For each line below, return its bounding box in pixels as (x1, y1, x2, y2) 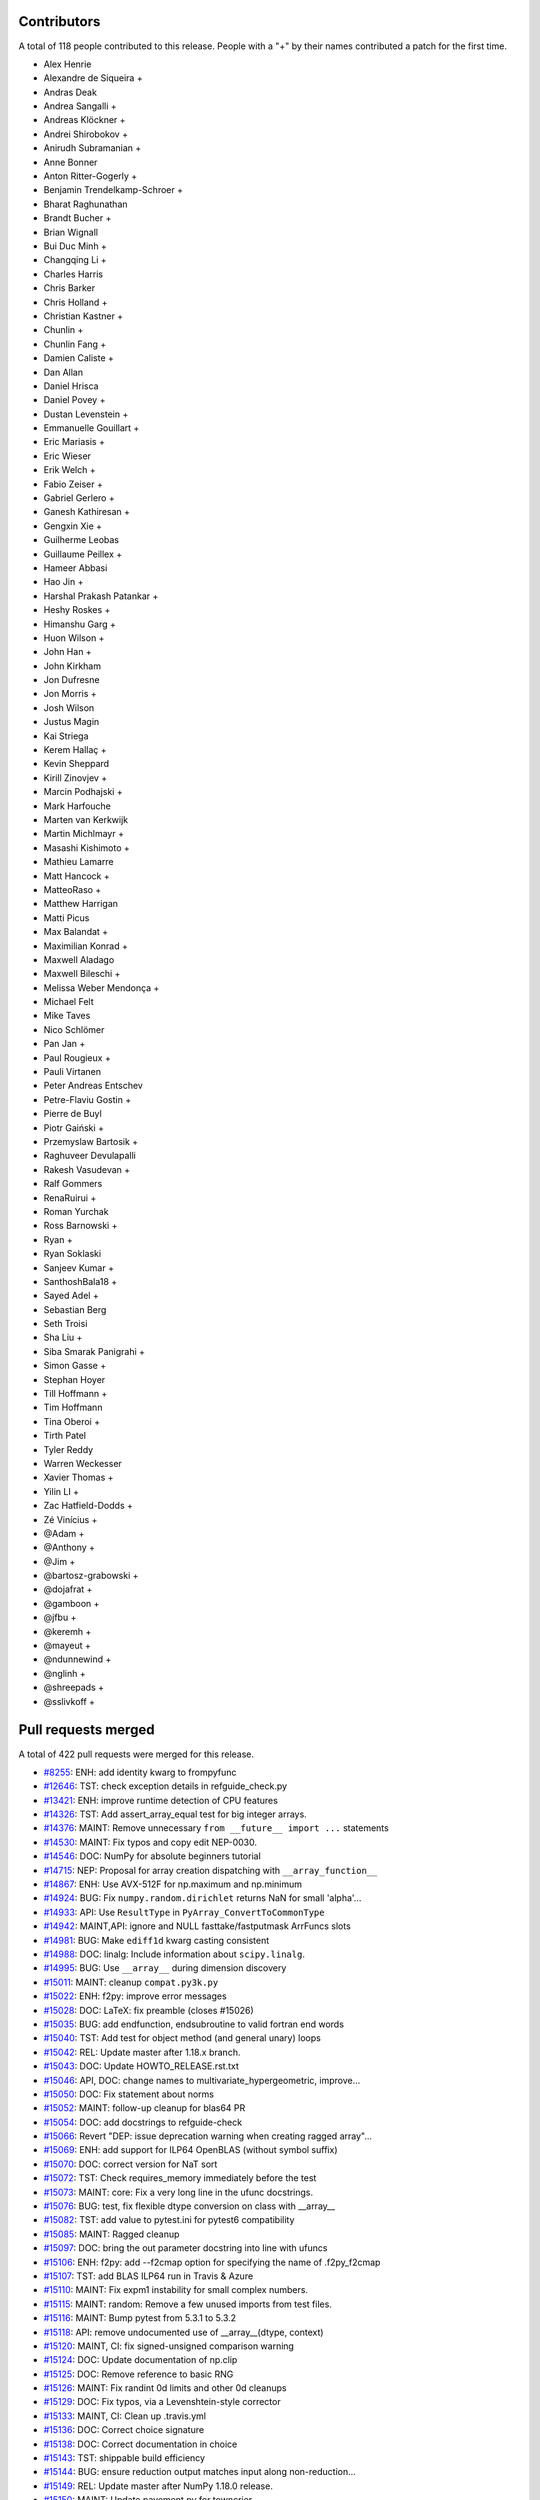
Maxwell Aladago (43, 953, 115, 965)
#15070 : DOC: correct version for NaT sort (43, 2158, 218, 2170)
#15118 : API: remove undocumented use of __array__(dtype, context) (43, 2326, 324, 2338)
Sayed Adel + (43, 1290, 99, 1302)
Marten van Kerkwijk (43, 814, 129, 825)
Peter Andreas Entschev (43, 1080, 144, 1092)
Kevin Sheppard (43, 758, 110, 770)
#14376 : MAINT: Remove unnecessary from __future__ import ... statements (43, 1822, 389, 1834)
